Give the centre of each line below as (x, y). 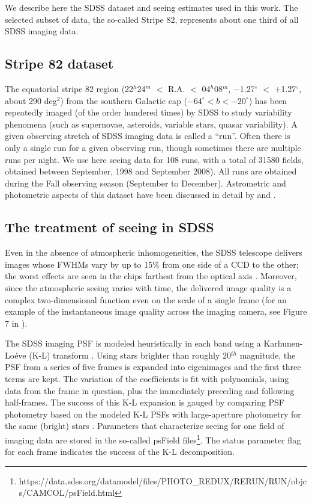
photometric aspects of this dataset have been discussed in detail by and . (140, 195)
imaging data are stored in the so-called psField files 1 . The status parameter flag (153, 439)
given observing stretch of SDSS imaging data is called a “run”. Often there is (148, 136)
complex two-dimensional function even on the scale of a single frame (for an (146, 299)
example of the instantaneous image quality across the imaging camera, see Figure (156, 311)
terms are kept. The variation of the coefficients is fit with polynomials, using (147, 379)
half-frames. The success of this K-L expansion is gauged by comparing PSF (145, 402)
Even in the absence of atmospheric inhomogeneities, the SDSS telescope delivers (154, 252)
